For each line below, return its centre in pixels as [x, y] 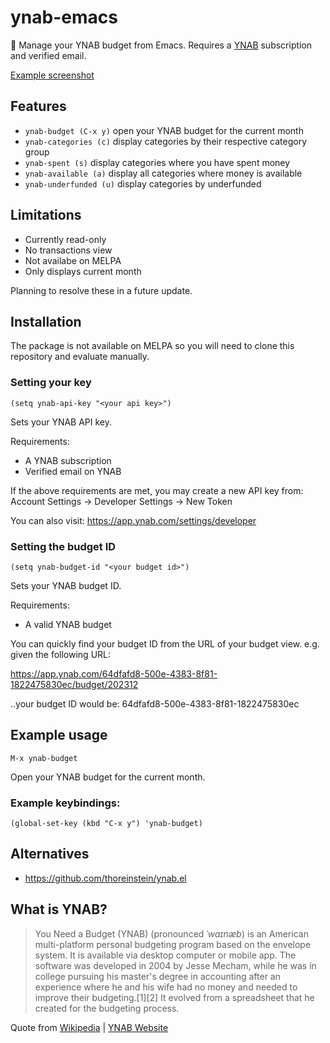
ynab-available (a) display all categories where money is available [163, 173]
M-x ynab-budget [44, 758]
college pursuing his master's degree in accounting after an [158, 976]
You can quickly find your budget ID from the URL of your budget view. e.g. [165, 643]
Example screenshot [52, 75]
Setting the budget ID [63, 546]
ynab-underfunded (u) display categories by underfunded [143, 183]
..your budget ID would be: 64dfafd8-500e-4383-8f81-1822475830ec [155, 703]
